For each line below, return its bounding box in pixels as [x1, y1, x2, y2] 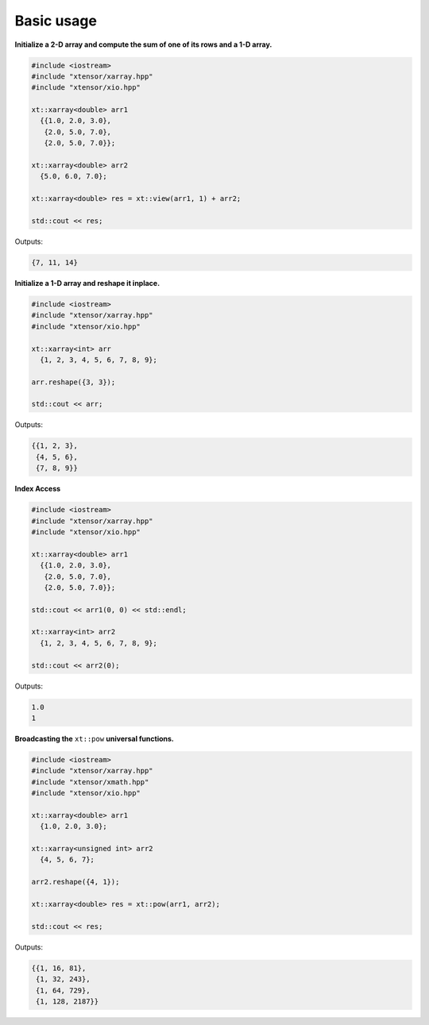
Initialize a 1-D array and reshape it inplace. [14, 278, 160, 287]
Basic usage [14, 12, 97, 29]
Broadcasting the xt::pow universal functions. [14, 734, 175, 743]
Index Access [14, 484, 61, 494]
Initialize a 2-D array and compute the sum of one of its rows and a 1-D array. [14, 40, 272, 49]
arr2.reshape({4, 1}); [31, 877, 120, 887]
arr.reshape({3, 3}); [31, 377, 116, 387]
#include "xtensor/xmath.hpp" [31, 777, 149, 786]
